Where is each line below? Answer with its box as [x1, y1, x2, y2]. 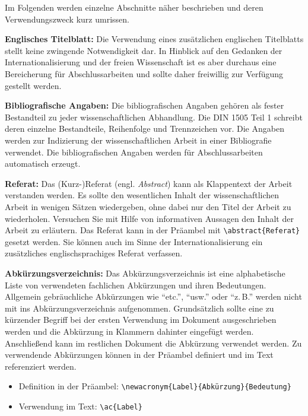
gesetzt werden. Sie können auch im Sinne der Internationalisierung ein [5, 235, 263, 247]
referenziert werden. [5, 360, 77, 372]
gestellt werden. [5, 79, 62, 91]
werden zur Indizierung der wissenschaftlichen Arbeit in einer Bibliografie [5, 134, 272, 146]
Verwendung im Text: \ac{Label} [18, 399, 142, 412]
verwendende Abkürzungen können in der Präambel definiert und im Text [5, 348, 274, 361]
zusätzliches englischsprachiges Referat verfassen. [5, 247, 183, 259]
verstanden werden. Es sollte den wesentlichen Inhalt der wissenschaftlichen [5, 189, 280, 201]
